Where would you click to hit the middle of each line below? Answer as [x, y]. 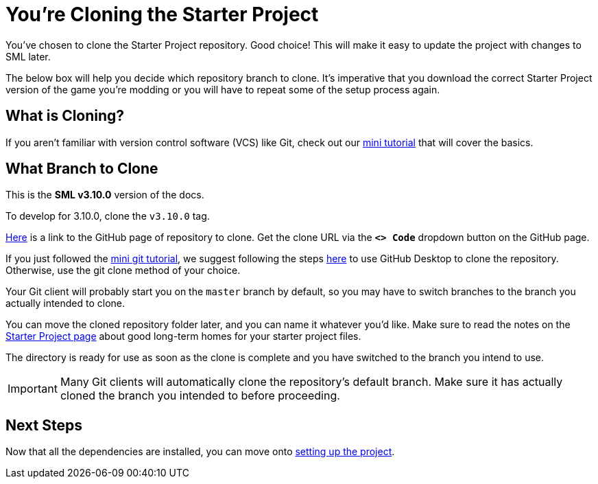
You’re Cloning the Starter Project [162, 14]
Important [33, 389]
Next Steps [44, 425]
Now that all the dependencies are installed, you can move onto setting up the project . [200, 452]
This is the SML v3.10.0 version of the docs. [105, 195]
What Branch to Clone [82, 169]
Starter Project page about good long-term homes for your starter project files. [183, 336]
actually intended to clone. [65, 303]
